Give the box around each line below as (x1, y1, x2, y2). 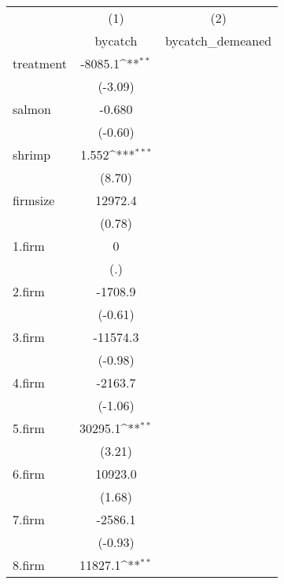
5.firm (13, 419, 45, 437)
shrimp (13, 145, 51, 163)
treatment (13, 54, 67, 72)
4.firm (13, 373, 45, 391)
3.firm (13, 328, 45, 346)
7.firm (13, 510, 45, 528)
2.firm (13, 282, 45, 300)
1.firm (13, 237, 45, 255)
